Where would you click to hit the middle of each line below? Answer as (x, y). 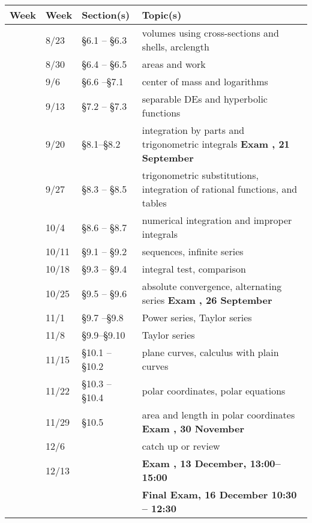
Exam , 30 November (193, 428)
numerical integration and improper (217, 220)
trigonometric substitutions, (200, 175)
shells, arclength (175, 47)
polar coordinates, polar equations (214, 390)
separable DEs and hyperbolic (205, 99)
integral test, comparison (194, 269)
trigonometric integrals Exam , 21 (216, 144)
